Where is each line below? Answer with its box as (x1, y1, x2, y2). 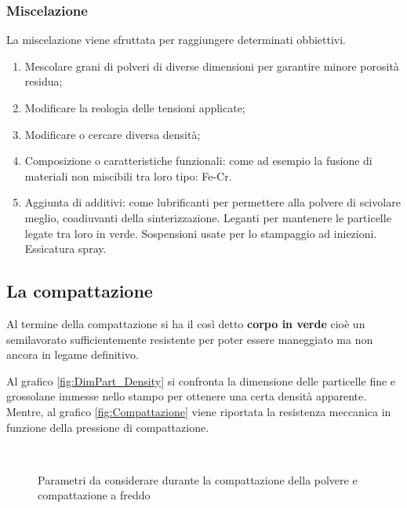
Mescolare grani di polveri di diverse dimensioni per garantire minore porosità (24, 57, 399, 74)
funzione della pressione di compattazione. (6, 418, 209, 435)
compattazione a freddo (38, 487, 151, 503)
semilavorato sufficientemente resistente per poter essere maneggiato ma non (6, 331, 373, 347)
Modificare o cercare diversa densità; (24, 126, 201, 142)
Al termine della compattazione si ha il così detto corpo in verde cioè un (6, 315, 365, 331)
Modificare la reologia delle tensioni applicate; (24, 100, 245, 115)
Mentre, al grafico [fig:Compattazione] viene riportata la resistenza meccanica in (6, 403, 391, 419)
